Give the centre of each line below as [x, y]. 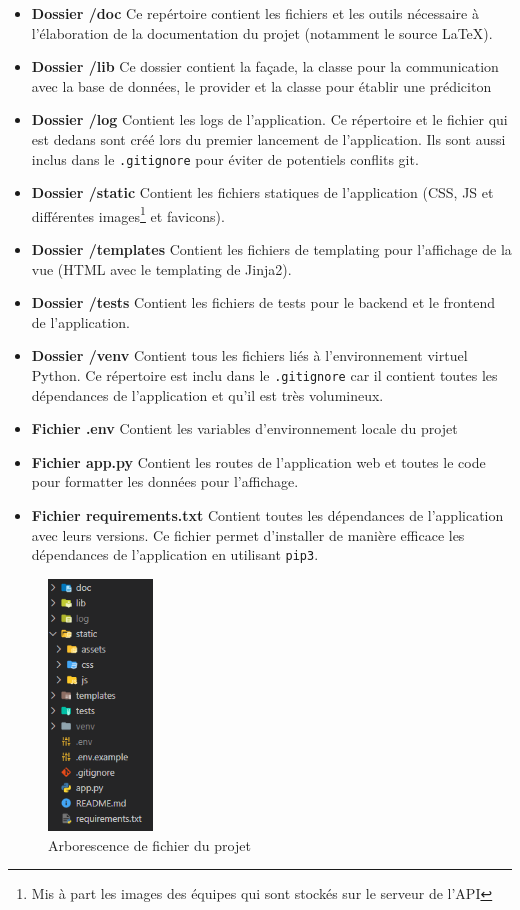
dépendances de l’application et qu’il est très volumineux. [207, 394]
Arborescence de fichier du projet [149, 844]
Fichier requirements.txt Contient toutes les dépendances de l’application [267, 515]
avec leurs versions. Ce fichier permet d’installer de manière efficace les [248, 534]
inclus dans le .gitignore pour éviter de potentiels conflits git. [225, 158]
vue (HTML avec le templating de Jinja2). [161, 268]
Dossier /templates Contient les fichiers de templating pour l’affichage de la [271, 249]
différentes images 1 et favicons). [128, 214]
